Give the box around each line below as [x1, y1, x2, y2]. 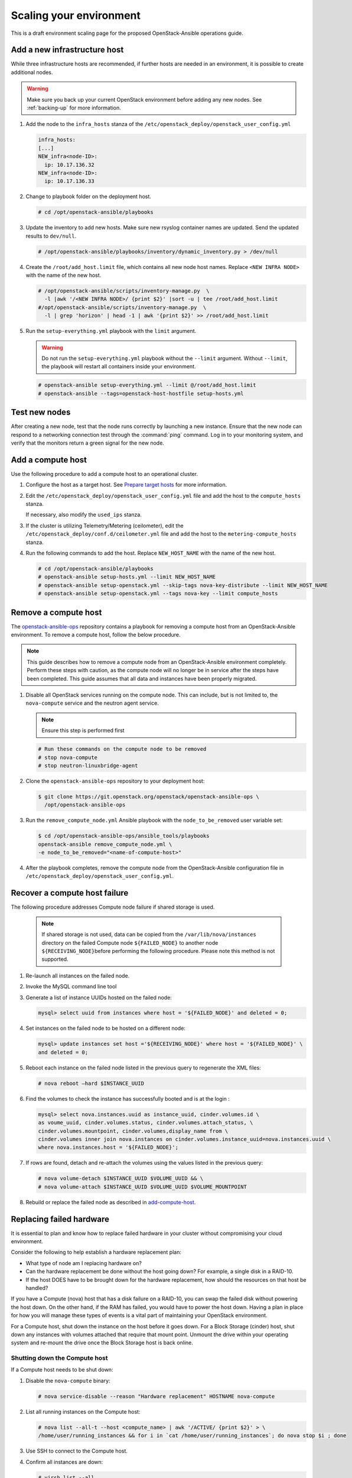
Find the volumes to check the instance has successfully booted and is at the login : [25, 1095, 230, 1102]
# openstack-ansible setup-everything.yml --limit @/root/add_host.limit [38, 382, 256, 388]
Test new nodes [11, 407, 71, 417]
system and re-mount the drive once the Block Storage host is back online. [11, 1339, 193, 1346]
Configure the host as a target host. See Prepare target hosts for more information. [25, 481, 227, 488]
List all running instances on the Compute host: [25, 1408, 141, 1415]
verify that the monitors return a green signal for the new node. [11, 439, 165, 446]
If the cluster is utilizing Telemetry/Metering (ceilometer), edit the [25, 522, 184, 529]
